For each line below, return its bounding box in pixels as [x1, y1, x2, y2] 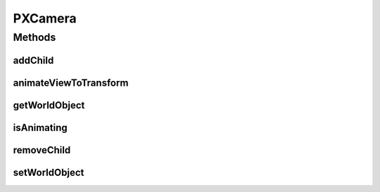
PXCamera [13, 11, 77, 26]
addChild [13, 54, 54, 66]
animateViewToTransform [13, 77, 129, 89]
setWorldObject [13, 166, 84, 179]
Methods [13, 31, 56, 44]
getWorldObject [13, 99, 85, 111]
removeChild [13, 144, 71, 156]
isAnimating [13, 122, 68, 134]
